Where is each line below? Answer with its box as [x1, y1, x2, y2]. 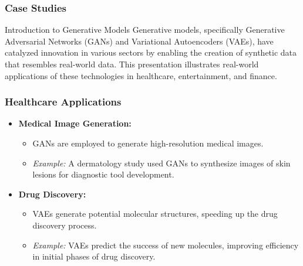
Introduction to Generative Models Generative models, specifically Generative [5, 23, 285, 36]
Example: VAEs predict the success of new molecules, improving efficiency [32, 238, 299, 251]
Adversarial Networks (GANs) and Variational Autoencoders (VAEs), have [5, 35, 274, 47]
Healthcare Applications [5, 94, 122, 109]
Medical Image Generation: [18, 117, 132, 129]
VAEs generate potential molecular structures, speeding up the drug [32, 207, 278, 220]
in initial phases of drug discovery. [32, 250, 156, 262]
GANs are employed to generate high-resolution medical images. [32, 137, 264, 149]
